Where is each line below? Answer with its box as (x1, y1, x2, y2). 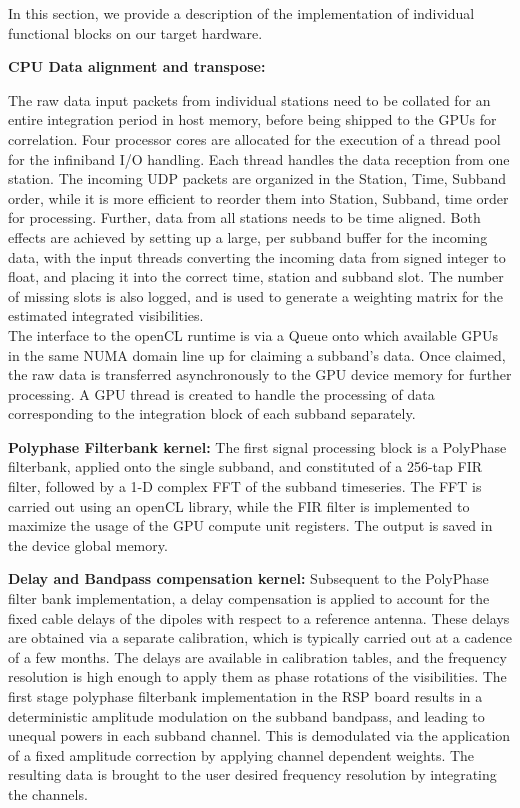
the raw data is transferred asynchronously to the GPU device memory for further (8, 364, 512, 385)
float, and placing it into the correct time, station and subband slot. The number (8, 266, 504, 287)
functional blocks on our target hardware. (8, 22, 263, 43)
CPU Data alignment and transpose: (8, 56, 266, 77)
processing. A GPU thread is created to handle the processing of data (8, 383, 435, 404)
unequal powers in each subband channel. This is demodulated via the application (8, 725, 511, 746)
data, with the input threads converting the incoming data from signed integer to (8, 246, 506, 267)
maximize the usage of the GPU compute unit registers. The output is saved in (8, 515, 493, 536)
